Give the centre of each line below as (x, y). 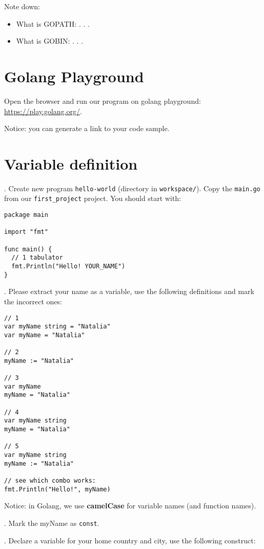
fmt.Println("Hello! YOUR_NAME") (68, 267)
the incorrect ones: (33, 301)
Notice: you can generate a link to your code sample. (87, 128)
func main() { (28, 249)
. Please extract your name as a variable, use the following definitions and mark (129, 291)
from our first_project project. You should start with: (93, 198)
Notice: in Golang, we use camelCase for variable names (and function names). (130, 506)
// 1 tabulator (37, 258)
